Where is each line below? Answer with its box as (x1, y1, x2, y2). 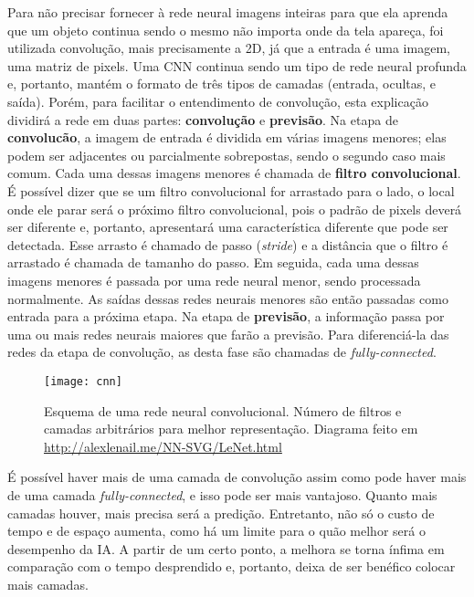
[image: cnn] (44, 374, 122, 388)
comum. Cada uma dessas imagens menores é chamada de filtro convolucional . (7, 163, 461, 183)
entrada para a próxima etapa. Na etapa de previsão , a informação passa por (7, 307, 445, 326)
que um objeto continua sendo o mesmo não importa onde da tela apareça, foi (7, 20, 444, 39)
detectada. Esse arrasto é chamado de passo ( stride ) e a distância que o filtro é (7, 235, 448, 254)
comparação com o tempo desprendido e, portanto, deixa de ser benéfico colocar (7, 557, 456, 576)
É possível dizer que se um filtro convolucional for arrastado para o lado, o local (7, 181, 455, 200)
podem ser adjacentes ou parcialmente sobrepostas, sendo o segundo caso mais (7, 145, 446, 164)
